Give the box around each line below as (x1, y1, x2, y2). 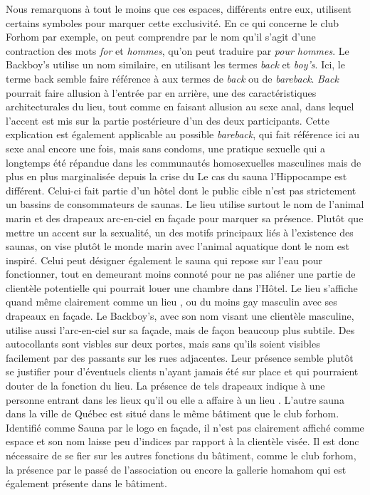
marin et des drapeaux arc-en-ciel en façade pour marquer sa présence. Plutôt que (6, 210, 364, 225)
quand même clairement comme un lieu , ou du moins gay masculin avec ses (6, 294, 337, 309)
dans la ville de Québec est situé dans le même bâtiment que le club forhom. (6, 406, 339, 421)
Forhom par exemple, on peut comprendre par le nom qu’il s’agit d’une (6, 29, 316, 44)
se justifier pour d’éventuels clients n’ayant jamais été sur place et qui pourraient (6, 364, 359, 379)
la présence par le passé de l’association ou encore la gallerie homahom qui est (6, 462, 347, 476)
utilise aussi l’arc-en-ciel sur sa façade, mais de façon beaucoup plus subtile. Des (6, 322, 355, 337)
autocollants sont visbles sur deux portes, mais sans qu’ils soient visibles (6, 336, 320, 351)
